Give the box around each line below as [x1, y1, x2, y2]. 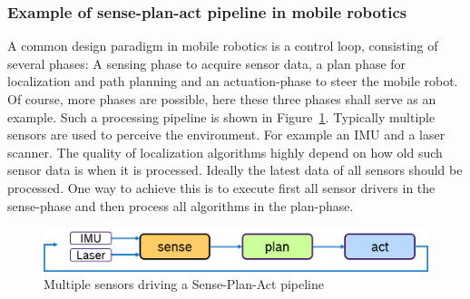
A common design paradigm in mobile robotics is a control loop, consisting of [7, 36, 438, 55]
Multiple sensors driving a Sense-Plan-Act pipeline [44, 275, 324, 294]
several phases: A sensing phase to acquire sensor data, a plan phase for [7, 53, 406, 72]
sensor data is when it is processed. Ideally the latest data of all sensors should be [7, 160, 463, 179]
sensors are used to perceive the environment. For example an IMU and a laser [7, 125, 446, 144]
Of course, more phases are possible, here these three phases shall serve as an [7, 90, 436, 108]
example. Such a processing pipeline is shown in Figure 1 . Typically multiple [7, 107, 436, 126]
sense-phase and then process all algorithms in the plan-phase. [7, 196, 354, 215]
